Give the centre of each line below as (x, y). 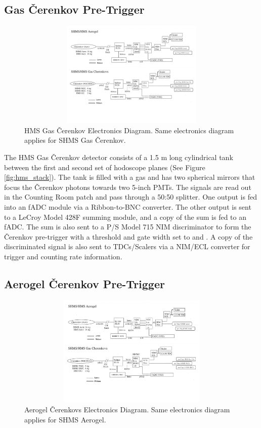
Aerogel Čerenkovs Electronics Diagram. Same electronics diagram (127, 409)
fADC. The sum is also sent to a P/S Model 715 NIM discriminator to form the (128, 227)
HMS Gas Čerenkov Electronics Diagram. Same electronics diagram (129, 130)
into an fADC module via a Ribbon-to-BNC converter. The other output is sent (128, 206)
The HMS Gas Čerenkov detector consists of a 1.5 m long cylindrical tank (119, 157)
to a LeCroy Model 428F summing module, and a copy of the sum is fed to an (125, 217)
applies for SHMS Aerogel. (65, 419)
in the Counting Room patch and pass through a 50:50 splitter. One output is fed (130, 197)
